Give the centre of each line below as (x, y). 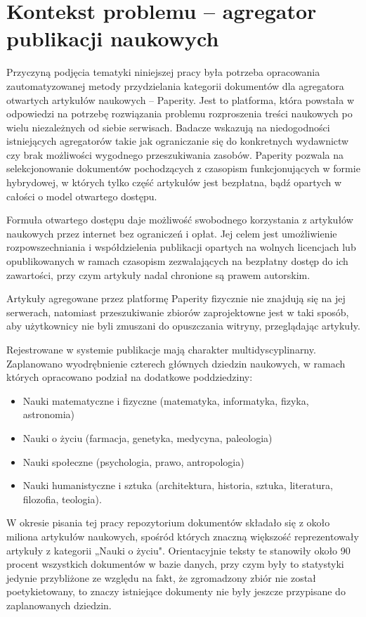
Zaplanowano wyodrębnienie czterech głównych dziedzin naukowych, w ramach (176, 363)
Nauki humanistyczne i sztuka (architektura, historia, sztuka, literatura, (178, 485)
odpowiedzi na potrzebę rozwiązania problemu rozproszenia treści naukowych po (179, 113)
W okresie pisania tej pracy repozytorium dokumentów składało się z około (168, 522)
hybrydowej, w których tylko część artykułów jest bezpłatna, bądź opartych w (174, 182)
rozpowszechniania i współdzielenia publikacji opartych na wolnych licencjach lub (181, 247)
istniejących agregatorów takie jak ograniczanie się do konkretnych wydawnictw (178, 141)
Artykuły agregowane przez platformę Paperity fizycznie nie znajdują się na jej (176, 298)
